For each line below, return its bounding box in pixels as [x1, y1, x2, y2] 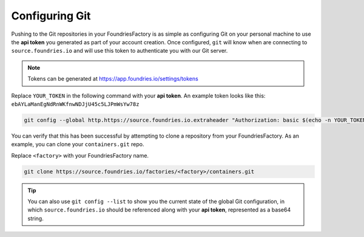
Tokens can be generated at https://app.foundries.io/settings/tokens [27, 75, 198, 82]
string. [27, 215, 44, 222]
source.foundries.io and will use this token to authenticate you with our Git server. [11, 47, 228, 55]
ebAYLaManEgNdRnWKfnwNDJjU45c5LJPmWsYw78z [11, 101, 140, 107]
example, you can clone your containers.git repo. [11, 141, 144, 148]
